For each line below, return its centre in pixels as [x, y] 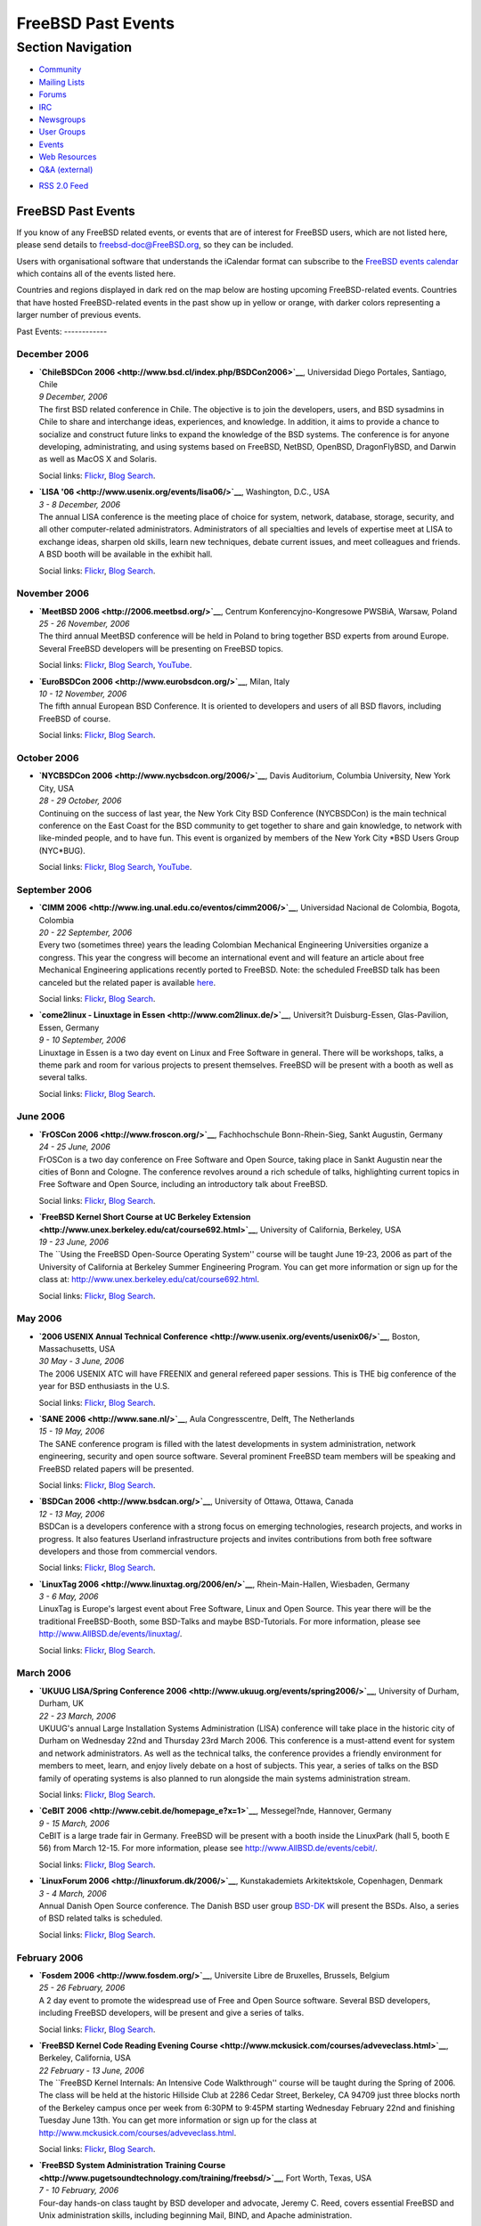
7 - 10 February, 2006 [79, 2190]
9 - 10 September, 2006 [82, 1040]
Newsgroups [62, 119]
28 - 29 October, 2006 [80, 800]
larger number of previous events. [79, 315]
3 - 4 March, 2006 [73, 1893]
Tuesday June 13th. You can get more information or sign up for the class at [178, 2120]
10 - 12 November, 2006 [83, 694]
